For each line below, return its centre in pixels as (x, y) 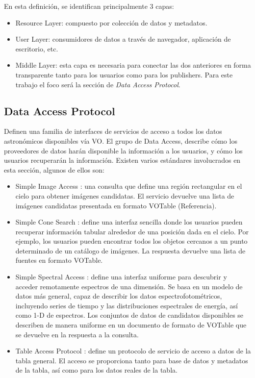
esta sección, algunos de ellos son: (54, 169)
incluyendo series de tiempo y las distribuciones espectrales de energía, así (127, 305)
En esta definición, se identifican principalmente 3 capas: (89, 6)
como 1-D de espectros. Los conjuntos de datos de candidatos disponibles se (129, 315)
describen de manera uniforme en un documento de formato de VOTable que (131, 325)
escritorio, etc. (37, 48)
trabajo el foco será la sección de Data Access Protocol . (98, 84)
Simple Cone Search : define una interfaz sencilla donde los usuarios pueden (129, 222)
